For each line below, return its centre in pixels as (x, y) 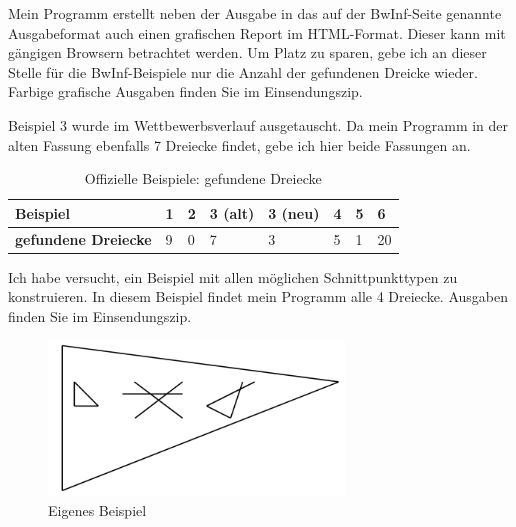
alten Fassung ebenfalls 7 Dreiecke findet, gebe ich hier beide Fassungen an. (239, 144)
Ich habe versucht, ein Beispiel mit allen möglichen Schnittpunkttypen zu (233, 276)
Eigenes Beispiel (97, 510)
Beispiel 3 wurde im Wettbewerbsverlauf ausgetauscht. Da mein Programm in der (258, 124)
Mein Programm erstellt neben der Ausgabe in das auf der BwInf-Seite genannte (255, 13)
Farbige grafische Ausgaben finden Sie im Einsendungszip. (185, 91)
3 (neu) (294, 212)
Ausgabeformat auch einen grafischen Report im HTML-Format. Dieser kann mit (257, 32)
